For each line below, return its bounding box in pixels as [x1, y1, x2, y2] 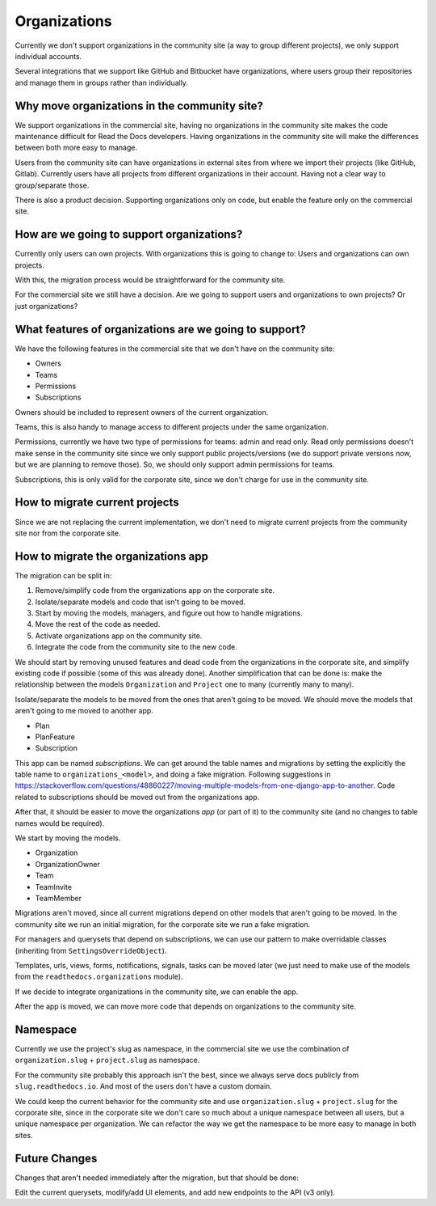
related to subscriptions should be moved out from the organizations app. [15, 792, 260, 802]
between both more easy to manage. [15, 142, 137, 153]
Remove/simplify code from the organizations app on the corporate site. [35, 586, 275, 595]
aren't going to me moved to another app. [15, 706, 153, 716]
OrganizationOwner [35, 859, 100, 869]
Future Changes [15, 1151, 98, 1165]
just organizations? [15, 301, 78, 311]
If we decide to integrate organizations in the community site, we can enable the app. [15, 987, 299, 997]
